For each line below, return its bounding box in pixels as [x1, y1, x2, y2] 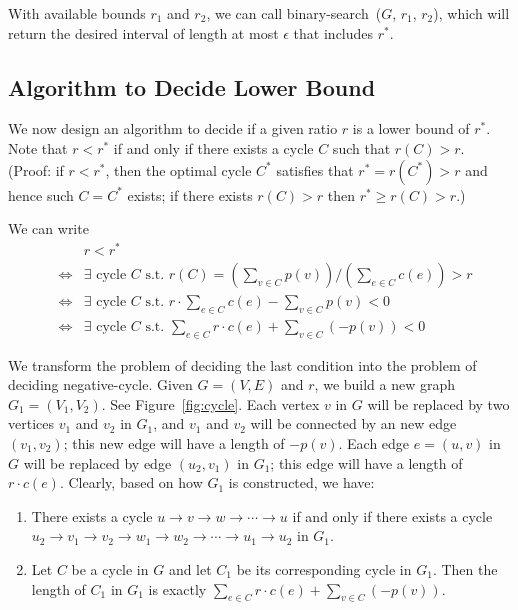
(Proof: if [8, 159, 64, 180]
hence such [8, 184, 74, 205]
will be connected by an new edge [250, 413, 457, 434]
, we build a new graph [314, 374, 456, 395]
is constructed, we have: [228, 472, 375, 493]
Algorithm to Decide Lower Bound [8, 71, 376, 102]
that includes [293, 22, 374, 43]
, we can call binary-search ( [206, 3, 382, 23]
